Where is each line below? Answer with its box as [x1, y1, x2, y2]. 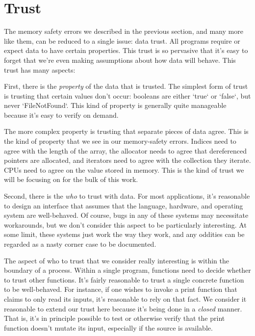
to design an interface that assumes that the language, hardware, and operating [4, 200, 243, 210]
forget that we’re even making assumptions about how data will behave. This [4, 54, 236, 65]
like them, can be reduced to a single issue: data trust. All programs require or [4, 35, 240, 46]
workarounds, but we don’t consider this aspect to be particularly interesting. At [4, 219, 247, 230]
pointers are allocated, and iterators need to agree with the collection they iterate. [4, 155, 251, 165]
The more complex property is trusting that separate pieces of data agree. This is [4, 126, 249, 136]
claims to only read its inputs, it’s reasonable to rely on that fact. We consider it [4, 293, 247, 304]
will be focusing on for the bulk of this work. [4, 174, 138, 184]
